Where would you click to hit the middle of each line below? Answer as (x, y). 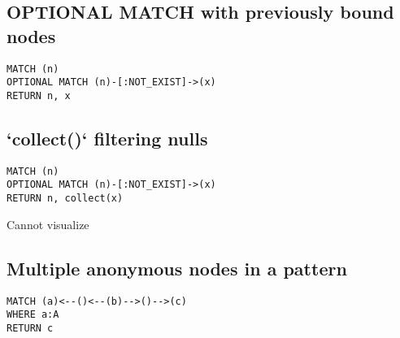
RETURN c (30, 328)
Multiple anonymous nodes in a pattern (177, 268)
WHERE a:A (33, 315)
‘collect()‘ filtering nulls (107, 138)
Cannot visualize (48, 224)
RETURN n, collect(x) (65, 199)
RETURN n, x (39, 95)
